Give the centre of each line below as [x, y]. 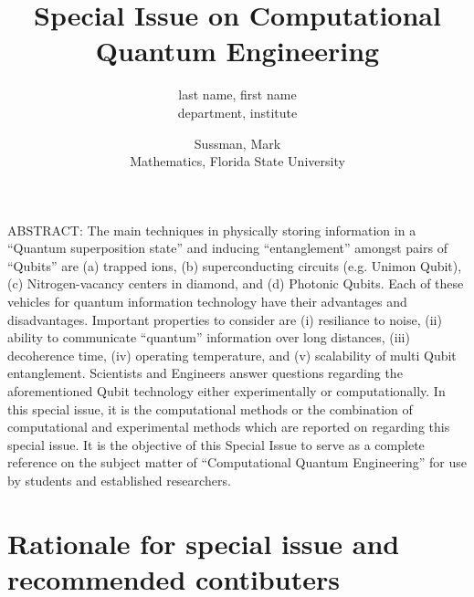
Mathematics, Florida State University [237, 161]
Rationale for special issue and [204, 543]
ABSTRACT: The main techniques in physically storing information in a [212, 230]
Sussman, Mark [237, 143]
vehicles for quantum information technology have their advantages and [207, 302]
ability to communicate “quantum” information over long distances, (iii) [209, 337]
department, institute [237, 112]
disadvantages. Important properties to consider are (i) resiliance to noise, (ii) [225, 319]
